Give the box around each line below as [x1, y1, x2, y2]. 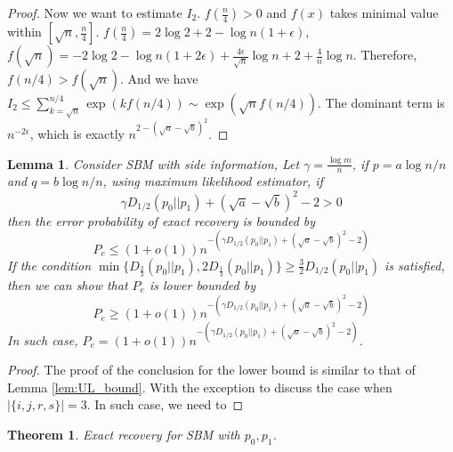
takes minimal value [329, 4, 439, 21]
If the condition [7, 255, 92, 274]
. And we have [119, 69, 198, 87]
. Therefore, [352, 45, 417, 63]
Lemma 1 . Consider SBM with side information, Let [7, 154, 300, 173]
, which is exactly [29, 124, 125, 142]
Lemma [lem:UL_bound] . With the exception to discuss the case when [7, 377, 392, 396]
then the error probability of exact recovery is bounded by [7, 211, 316, 230]
